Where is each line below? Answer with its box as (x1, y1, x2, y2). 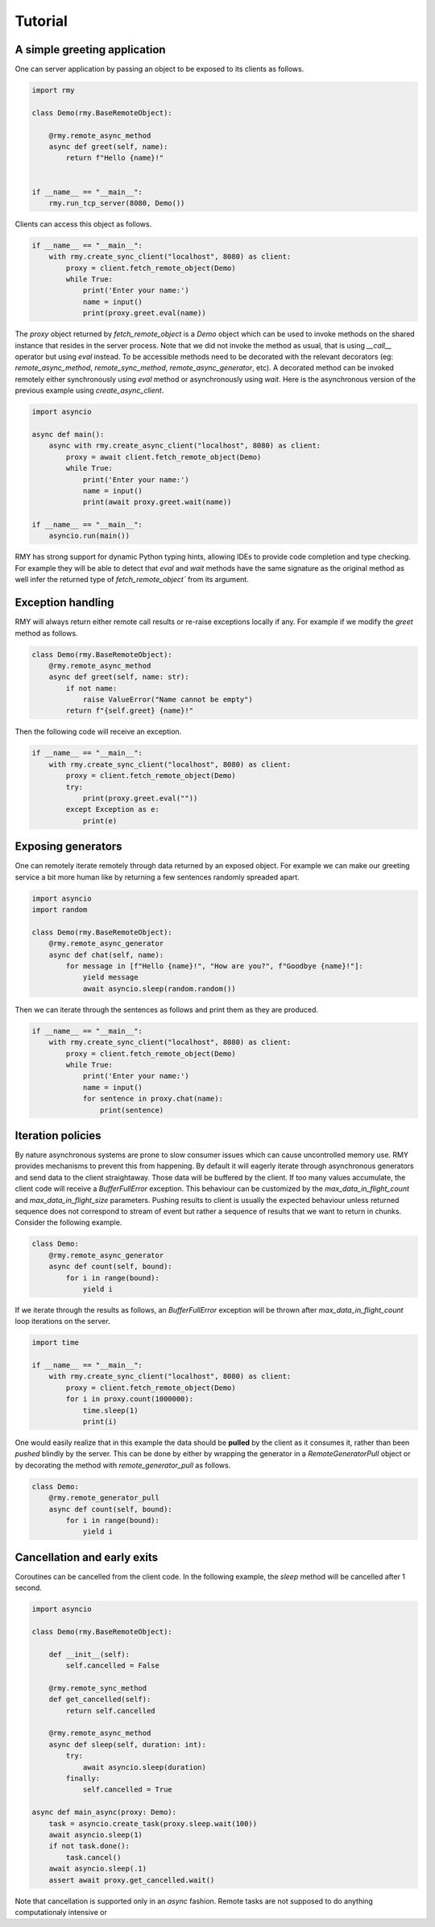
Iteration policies (14, 1129, 101, 1142)
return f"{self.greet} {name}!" (65, 706, 193, 715)
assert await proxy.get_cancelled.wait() (48, 1875, 215, 1884)
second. (14, 1583, 42, 1592)
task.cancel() (65, 1853, 122, 1862)
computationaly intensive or (14, 1907, 108, 1917)
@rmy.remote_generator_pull (48, 1493, 160, 1503)
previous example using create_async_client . (14, 385, 164, 395)
